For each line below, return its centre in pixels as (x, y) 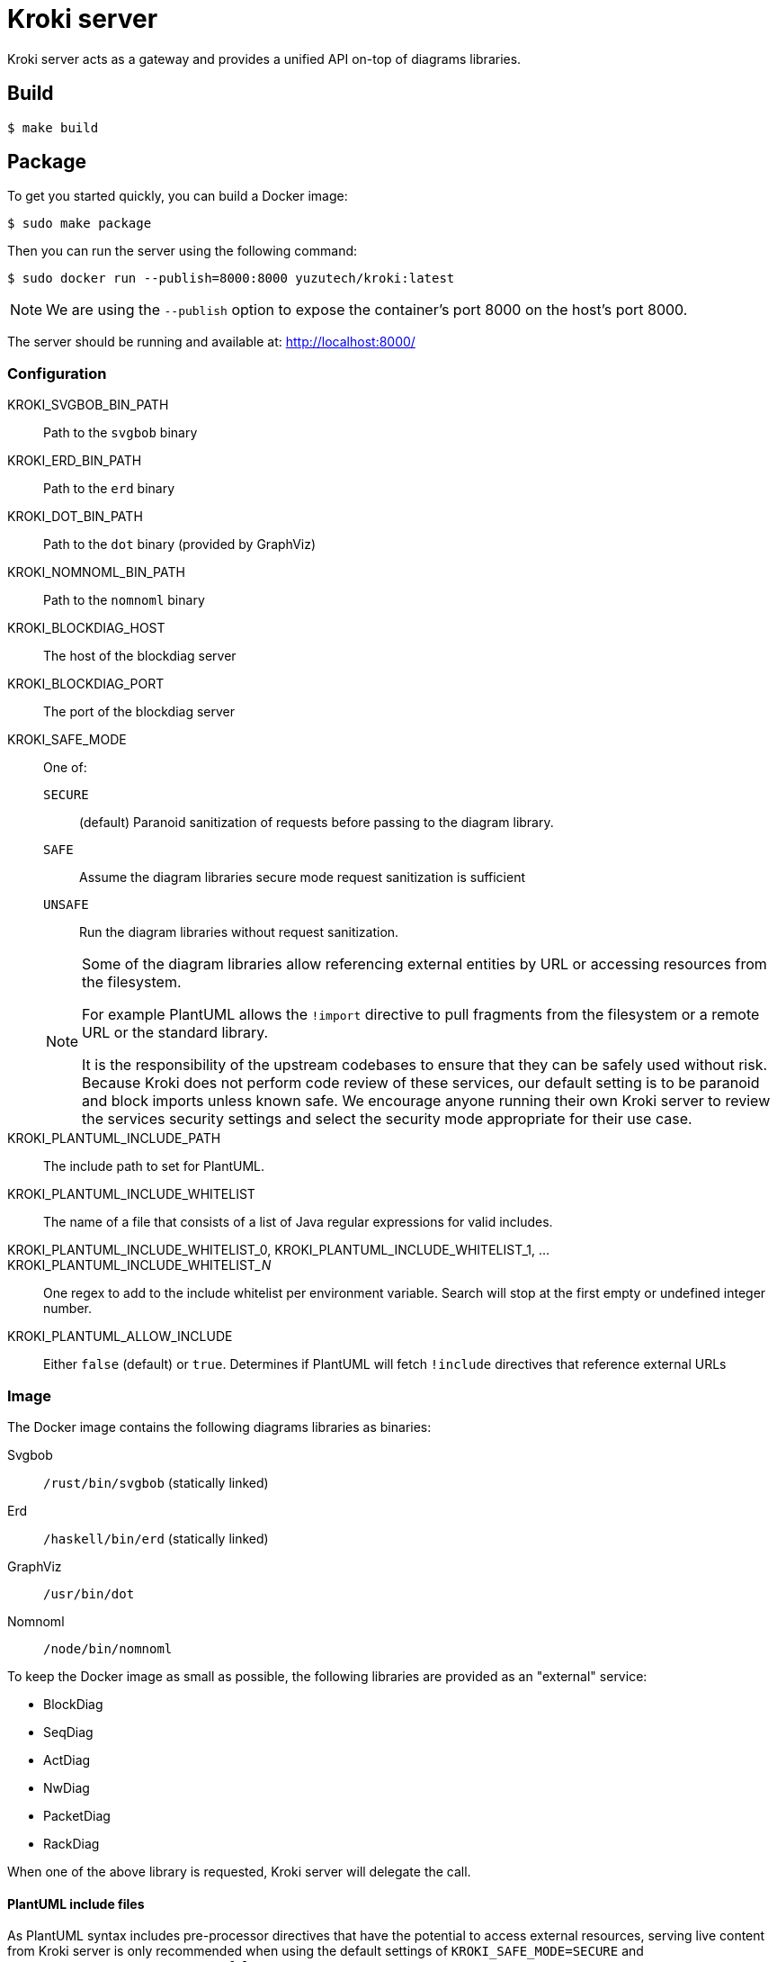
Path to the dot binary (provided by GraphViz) (180, 544)
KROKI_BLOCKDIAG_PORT (86, 684)
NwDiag (67, 1787)
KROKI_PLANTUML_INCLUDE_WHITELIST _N (139, 1265)
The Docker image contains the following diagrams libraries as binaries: (219, 1426)
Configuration (57, 373)
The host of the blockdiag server (140, 656)
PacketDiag (77, 1815)
